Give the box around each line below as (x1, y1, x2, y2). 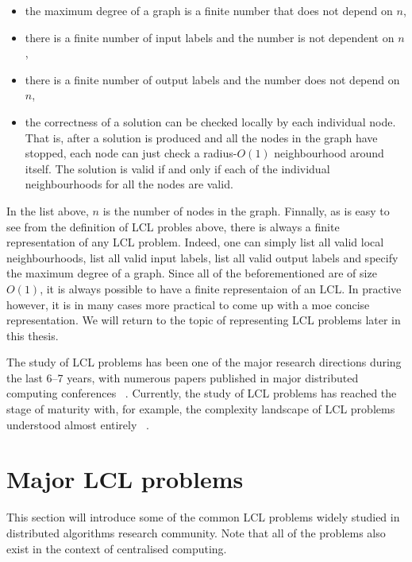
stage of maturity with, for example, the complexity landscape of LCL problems (6, 401, 395, 417)
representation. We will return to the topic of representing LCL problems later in (6, 312, 401, 328)
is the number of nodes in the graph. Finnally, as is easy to (102, 202, 390, 219)
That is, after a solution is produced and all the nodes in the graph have (25, 129, 378, 145)
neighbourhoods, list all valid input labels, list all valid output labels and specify (6, 249, 399, 265)
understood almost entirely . (6, 416, 149, 432)
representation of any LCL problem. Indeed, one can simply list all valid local (6, 234, 384, 250)
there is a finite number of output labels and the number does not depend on (25, 71, 400, 87)
